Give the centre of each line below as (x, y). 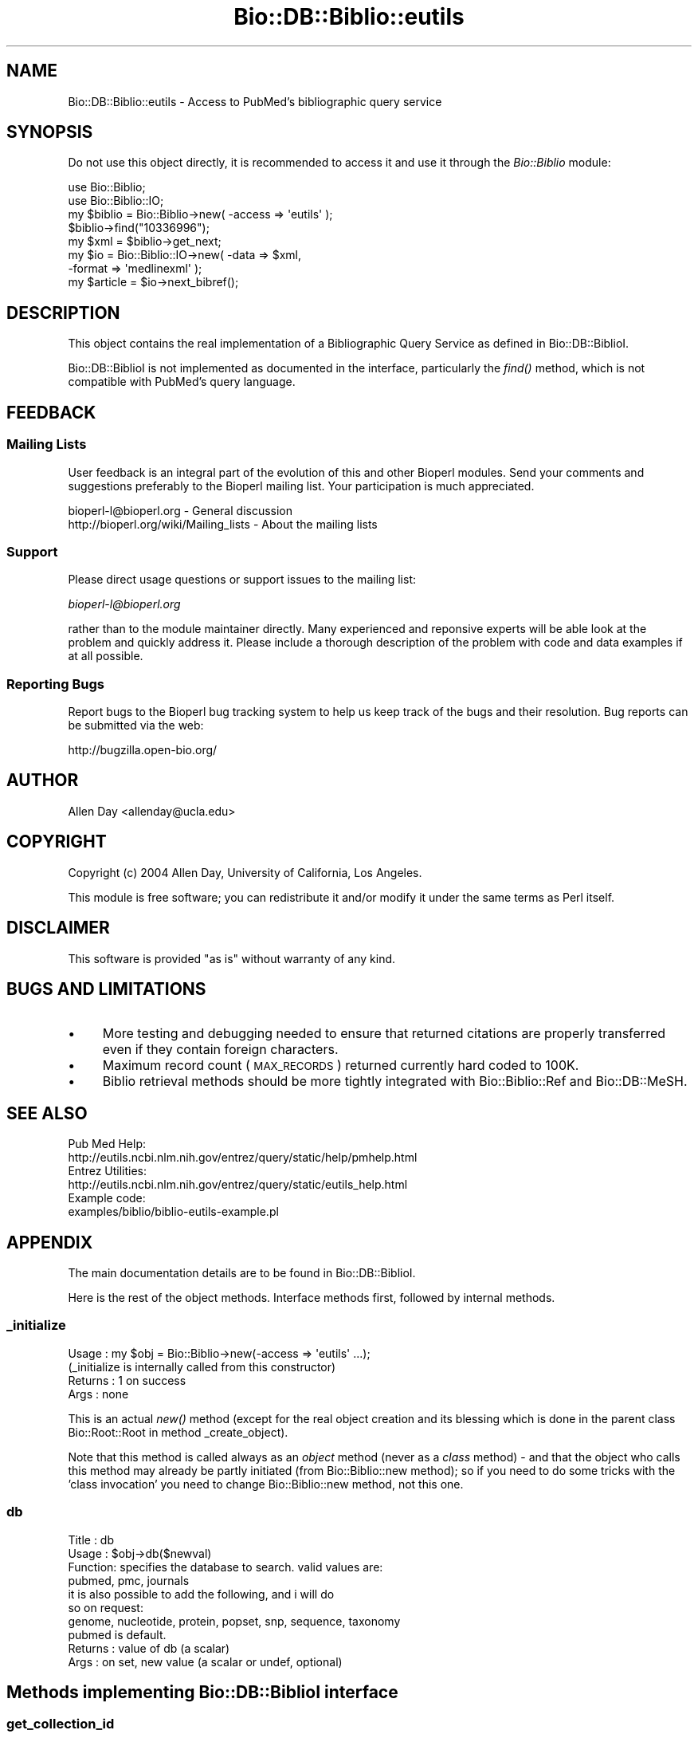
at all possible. (106, 656)
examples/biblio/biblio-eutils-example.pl (173, 1212)
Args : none (98, 1394)
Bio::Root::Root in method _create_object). (178, 1432)
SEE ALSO (47, 1113)
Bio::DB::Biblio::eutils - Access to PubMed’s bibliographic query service (255, 101)
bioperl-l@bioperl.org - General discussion (180, 510)
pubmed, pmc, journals (129, 1580)
